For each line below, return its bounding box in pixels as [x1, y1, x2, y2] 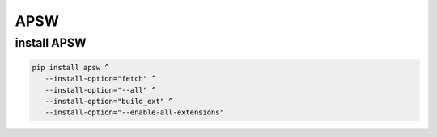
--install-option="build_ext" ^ [45, 97, 173, 106]
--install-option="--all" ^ [45, 85, 157, 94]
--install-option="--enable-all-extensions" [45, 108, 224, 117]
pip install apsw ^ [32, 63, 109, 72]
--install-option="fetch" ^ [45, 74, 157, 84]
